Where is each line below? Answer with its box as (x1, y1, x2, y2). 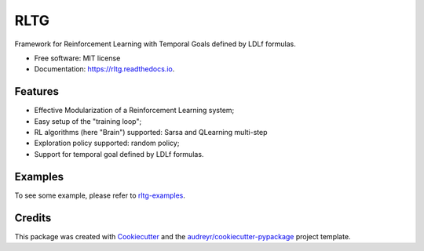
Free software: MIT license (34, 53, 121, 63)
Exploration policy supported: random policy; (34, 138, 180, 148)
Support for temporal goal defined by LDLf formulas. (34, 149, 204, 158)
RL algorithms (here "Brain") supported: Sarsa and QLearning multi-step (34, 128, 268, 137)
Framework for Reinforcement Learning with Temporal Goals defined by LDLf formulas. (14, 39, 296, 49)
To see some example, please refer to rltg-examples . (14, 191, 186, 200)
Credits (14, 211, 52, 224)
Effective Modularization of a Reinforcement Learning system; (34, 106, 235, 115)
